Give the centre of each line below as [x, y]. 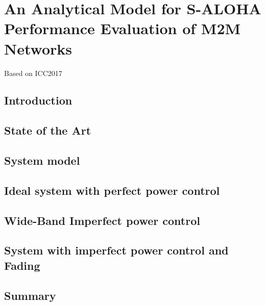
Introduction [38, 100]
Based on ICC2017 [33, 73]
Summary [30, 295]
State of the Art [48, 130]
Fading [22, 265]
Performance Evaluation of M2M [123, 28]
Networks [38, 48]
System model [42, 160]
